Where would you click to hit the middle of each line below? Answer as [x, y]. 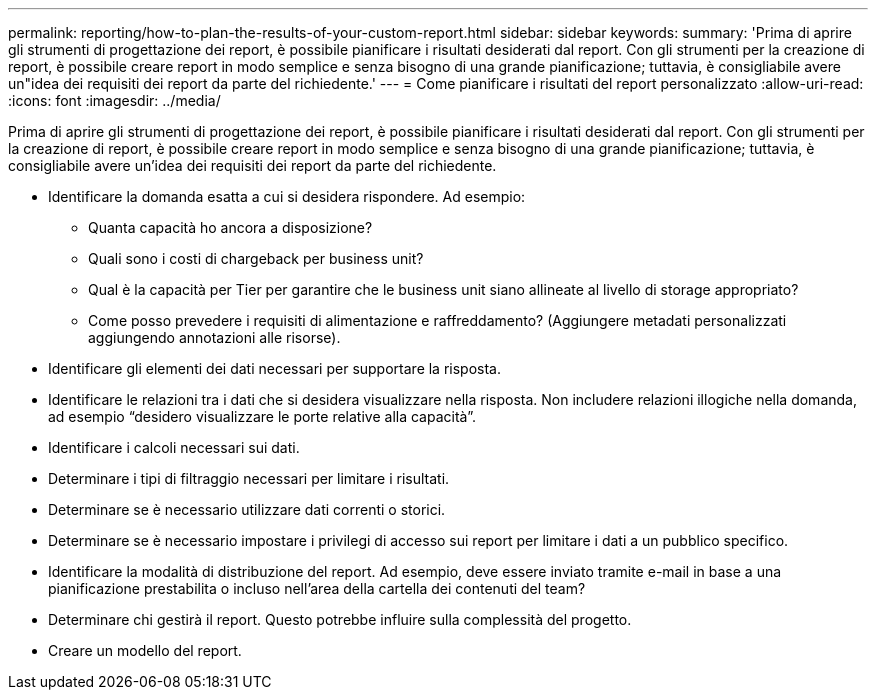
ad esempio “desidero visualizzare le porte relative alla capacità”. [262, 416]
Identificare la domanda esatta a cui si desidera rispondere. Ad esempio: [287, 196]
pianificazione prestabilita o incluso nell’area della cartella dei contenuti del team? [317, 588]
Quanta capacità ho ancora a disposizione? [230, 227]
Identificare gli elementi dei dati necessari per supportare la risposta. [275, 368]
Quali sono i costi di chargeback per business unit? [256, 258]
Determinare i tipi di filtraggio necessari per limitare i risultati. [249, 478]
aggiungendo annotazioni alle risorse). [214, 337]
